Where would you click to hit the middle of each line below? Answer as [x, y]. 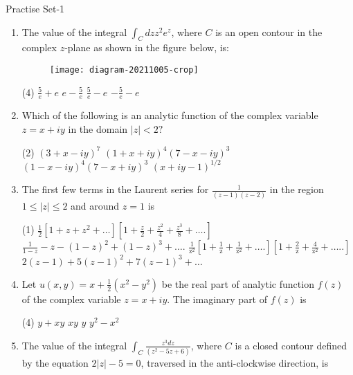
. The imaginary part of [217, 299]
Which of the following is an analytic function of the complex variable [170, 115]
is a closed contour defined [291, 345]
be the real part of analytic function [238, 283]
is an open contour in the [269, 31]
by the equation [55, 363]
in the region [297, 189]
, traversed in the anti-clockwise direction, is [235, 363]
